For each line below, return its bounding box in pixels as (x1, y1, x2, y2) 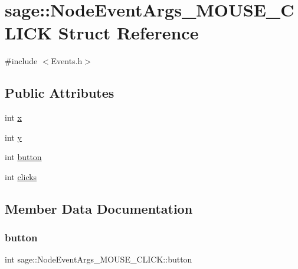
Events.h (51, 55, 83, 67)
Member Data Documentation (5, 199, 193, 217)
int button (5, 151, 42, 163)
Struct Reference (58, 21, 199, 45)
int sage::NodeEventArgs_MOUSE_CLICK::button (5, 253, 192, 265)
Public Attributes (5, 84, 114, 102)
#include (5, 55, 38, 67)
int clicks (5, 170, 37, 182)
